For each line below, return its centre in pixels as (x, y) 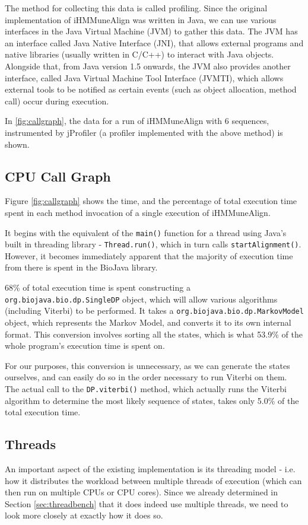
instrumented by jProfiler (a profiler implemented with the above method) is (144, 132)
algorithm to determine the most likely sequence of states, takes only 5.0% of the (152, 400)
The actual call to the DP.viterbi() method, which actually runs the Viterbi (146, 388)
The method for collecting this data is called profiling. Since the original (136, 8)
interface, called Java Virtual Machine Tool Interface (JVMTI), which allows (144, 77)
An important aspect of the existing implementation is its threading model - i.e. (150, 468)
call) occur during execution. (57, 101)
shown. (17, 144)
